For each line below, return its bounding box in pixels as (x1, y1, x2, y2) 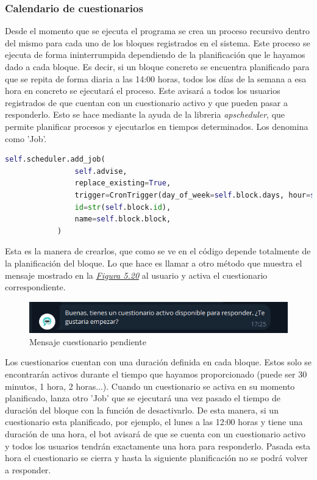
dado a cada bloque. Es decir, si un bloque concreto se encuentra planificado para (5, 60, 310, 73)
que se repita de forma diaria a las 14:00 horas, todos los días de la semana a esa (5, 72, 307, 85)
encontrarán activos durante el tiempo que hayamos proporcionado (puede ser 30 (5, 367, 307, 380)
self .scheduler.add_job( (5, 155, 105, 164)
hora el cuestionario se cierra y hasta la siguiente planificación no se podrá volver (5, 451, 308, 464)
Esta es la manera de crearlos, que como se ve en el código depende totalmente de (5, 245, 311, 257)
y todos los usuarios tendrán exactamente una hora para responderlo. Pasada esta (5, 439, 311, 452)
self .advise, (74, 167, 127, 176)
